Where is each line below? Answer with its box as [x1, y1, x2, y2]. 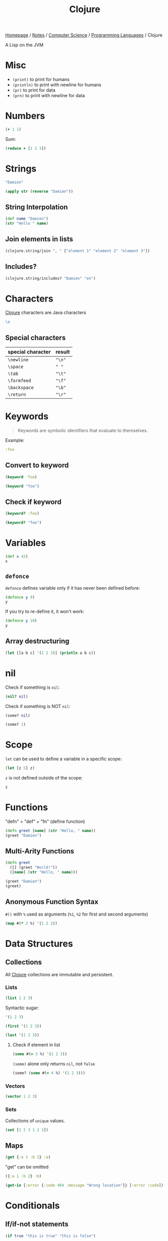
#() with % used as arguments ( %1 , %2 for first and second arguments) [5, 911, 148, 917]
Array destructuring [5, 637, 70, 646]
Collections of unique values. [5, 1118, 65, 1124]
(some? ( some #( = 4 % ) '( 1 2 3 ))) [12, 1070, 86, 1076]
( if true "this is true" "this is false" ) [5, 1233, 96, 1238]
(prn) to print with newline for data [12, 93, 85, 99]
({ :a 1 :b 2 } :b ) [5, 1174, 42, 1179]
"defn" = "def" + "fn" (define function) [5, 818, 85, 824]
